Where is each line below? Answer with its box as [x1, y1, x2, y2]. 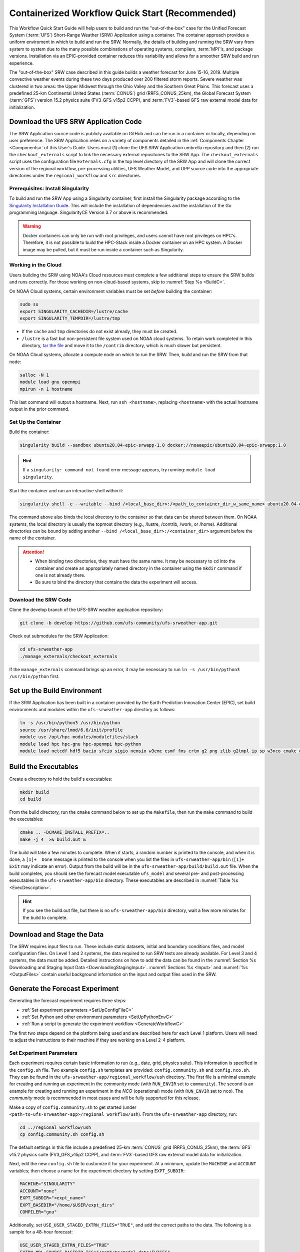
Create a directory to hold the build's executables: [9, 776, 112, 782]
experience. [9, 60, 34, 66]
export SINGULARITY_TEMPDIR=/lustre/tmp [19, 316, 120, 322]
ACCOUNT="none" [19, 1188, 57, 1194]
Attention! [22, 549, 44, 555]
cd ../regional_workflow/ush [19, 1124, 91, 1130]
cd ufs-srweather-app [19, 647, 73, 652]
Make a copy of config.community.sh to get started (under [9, 1104, 137, 1110]
